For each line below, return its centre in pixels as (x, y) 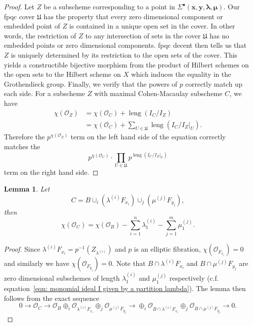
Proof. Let (19, 6)
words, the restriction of (40, 35)
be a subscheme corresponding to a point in (109, 6)
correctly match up (214, 83)
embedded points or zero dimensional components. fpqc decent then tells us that (125, 45)
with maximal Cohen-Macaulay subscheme (158, 93)
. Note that (129, 263)
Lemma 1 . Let (27, 189)
